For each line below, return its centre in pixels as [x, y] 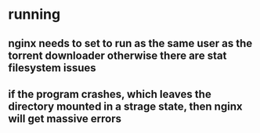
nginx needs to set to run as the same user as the [130, 43]
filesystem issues [52, 68]
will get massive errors [65, 119]
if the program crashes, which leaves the [110, 94]
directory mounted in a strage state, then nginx [125, 106]
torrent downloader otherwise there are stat [117, 55]
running [34, 14]
